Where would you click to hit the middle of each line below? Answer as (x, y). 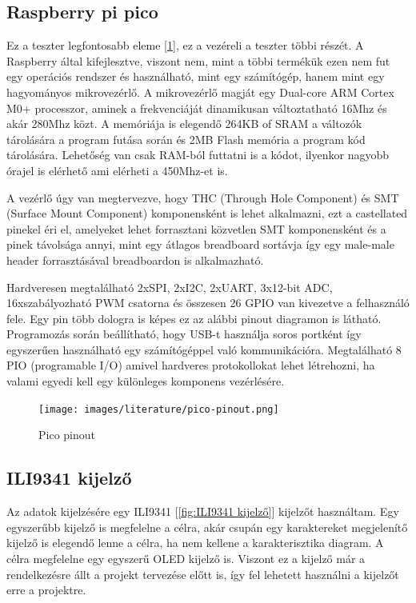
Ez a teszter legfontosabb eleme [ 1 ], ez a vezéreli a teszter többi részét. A (185, 45)
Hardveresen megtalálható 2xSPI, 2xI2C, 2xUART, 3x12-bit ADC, (170, 287)
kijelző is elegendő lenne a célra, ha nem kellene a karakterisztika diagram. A (195, 543)
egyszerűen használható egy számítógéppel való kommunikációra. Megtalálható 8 (204, 349)
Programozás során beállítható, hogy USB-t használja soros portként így (184, 334)
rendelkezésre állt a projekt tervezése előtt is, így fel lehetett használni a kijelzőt (203, 574)
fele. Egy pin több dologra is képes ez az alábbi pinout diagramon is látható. (194, 318)
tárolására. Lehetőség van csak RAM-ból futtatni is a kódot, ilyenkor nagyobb (198, 155)
